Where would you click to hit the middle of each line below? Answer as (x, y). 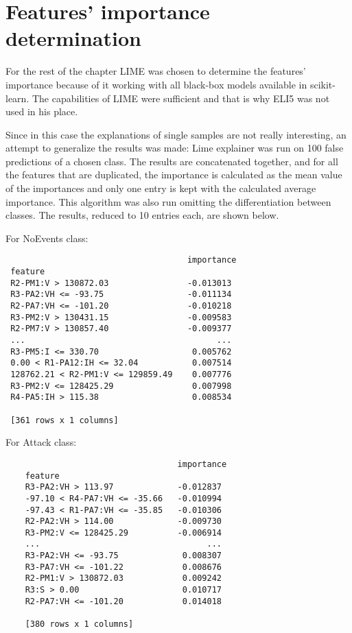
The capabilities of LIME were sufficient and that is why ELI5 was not (181, 98)
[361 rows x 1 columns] (64, 420)
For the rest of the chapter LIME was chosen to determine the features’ (156, 71)
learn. (17, 98)
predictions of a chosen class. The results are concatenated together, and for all (172, 161)
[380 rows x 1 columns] (79, 624)
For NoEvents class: (47, 238)
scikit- (322, 84)
